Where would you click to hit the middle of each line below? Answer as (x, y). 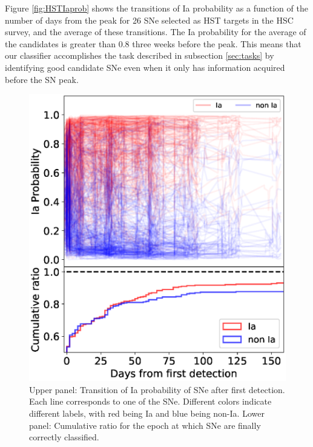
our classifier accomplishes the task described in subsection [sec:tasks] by (140, 55)
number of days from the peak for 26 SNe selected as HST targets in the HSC (149, 20)
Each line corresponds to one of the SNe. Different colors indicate (150, 401)
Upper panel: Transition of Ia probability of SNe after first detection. (157, 389)
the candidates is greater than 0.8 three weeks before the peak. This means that (153, 43)
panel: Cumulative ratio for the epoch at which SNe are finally (145, 425)
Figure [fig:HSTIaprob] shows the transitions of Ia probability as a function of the (156, 8)
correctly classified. (64, 437)
